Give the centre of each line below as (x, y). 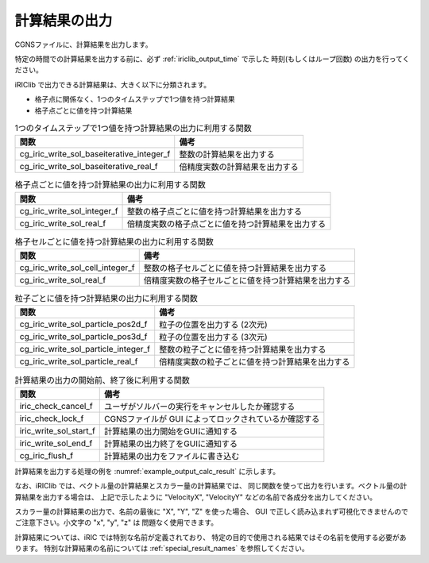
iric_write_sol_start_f (57, 430)
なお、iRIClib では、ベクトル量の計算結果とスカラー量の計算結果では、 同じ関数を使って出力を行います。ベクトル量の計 (211, 486)
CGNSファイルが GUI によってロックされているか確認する (212, 418)
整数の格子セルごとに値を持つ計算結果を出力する (235, 268)
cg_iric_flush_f (46, 455)
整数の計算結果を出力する (227, 155)
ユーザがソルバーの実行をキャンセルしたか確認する (200, 407)
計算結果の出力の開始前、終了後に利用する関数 (102, 380)
